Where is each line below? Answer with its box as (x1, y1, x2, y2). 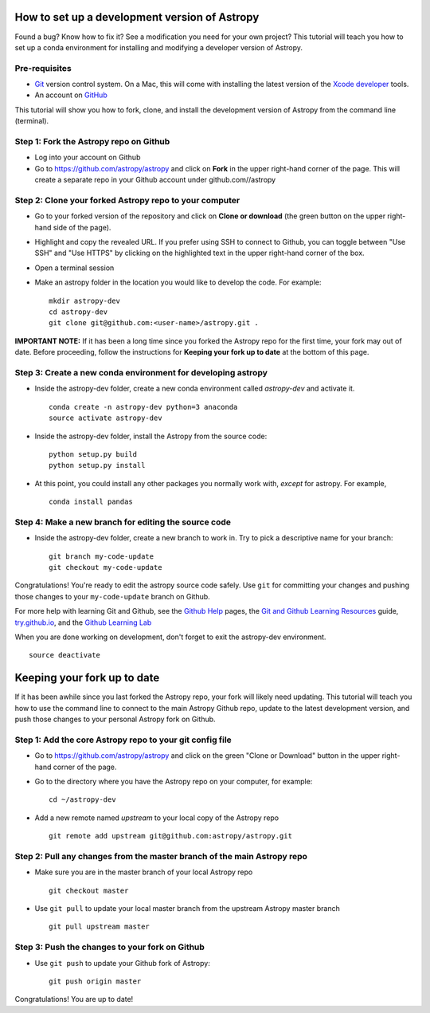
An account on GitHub (34, 90, 107, 100)
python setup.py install (49, 461, 146, 470)
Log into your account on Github (34, 152, 141, 163)
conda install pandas (49, 497, 133, 506)
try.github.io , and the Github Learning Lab (14, 618, 152, 627)
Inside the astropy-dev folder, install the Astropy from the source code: (34, 431, 268, 441)
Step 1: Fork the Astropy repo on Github (14, 135, 170, 147)
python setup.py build (49, 450, 138, 458)
